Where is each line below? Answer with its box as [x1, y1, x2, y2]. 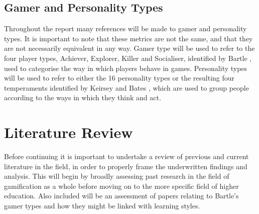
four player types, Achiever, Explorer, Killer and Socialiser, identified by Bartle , [4, 52, 252, 63]
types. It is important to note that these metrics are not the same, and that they [4, 33, 253, 43]
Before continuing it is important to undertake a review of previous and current [4, 151, 249, 162]
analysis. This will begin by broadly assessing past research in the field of [4, 171, 229, 181]
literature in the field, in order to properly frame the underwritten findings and [4, 161, 247, 171]
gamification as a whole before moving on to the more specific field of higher [4, 180, 239, 191]
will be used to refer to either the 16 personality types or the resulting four [4, 73, 235, 83]
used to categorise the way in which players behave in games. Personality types [4, 62, 247, 73]
